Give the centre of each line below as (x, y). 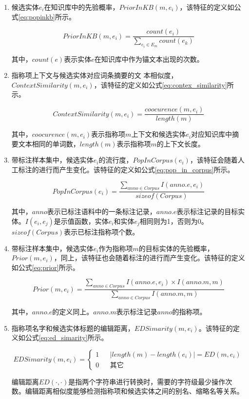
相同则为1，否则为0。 (174, 221)
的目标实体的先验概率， (176, 248)
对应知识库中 (212, 134)
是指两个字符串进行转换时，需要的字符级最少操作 (147, 381)
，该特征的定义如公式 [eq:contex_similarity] (160, 84)
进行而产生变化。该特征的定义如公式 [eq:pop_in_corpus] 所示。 (136, 169)
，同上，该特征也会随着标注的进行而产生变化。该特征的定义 (149, 258)
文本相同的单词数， (49, 143)
